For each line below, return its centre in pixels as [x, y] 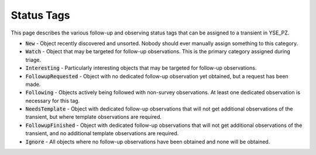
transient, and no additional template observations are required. [102, 133]
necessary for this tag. [53, 101]
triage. [33, 60]
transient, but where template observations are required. [94, 117]
